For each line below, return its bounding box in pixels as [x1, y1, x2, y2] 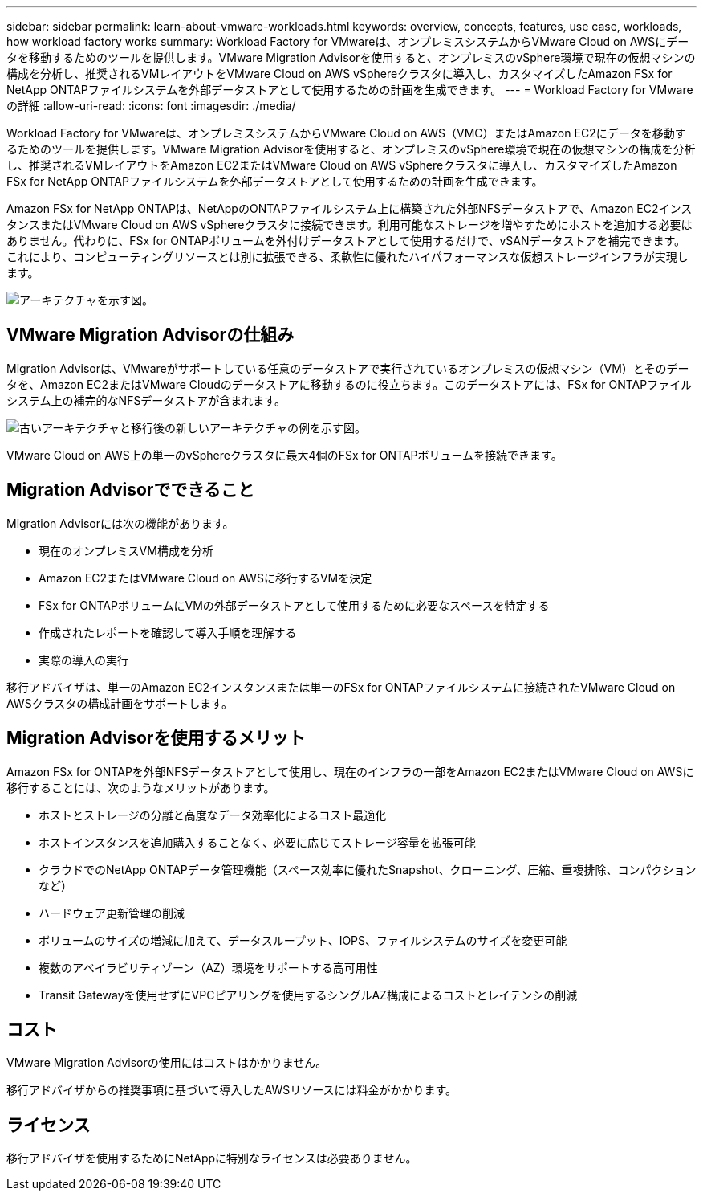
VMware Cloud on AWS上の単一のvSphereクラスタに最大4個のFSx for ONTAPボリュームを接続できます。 [6, 447, 563, 462]
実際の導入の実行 [39, 652, 128, 667]
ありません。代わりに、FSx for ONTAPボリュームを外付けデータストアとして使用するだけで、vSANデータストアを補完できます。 [6, 234, 686, 247]
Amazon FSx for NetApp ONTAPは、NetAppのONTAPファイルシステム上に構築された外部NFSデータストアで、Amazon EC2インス [6, 202, 693, 215]
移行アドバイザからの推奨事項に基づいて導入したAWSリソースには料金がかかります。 [6, 1083, 457, 1097]
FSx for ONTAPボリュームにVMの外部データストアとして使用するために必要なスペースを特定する [39, 598, 550, 612]
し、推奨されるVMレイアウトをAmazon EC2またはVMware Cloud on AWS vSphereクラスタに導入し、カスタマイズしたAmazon [6, 158, 677, 172]
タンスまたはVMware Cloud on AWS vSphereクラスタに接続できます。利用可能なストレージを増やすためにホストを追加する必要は [6, 218, 693, 231]
